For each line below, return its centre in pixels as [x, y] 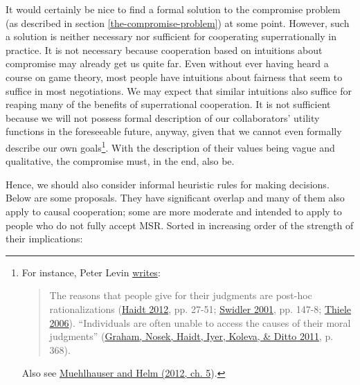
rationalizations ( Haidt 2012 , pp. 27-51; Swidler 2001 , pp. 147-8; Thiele [200, 308]
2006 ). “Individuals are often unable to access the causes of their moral [200, 322]
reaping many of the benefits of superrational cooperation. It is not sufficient [168, 104]
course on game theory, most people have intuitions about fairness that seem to [174, 77]
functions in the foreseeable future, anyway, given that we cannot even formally [174, 131]
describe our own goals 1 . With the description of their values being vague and [170, 146]
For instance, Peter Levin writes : [91, 272]
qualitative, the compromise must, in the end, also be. [120, 161]
